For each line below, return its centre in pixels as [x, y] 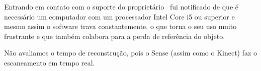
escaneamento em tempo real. [50, 62]
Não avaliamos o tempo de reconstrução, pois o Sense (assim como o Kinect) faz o [130, 53]
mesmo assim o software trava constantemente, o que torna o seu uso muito [120, 26]
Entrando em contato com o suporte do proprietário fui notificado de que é [121, 6]
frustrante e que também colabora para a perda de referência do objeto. [115, 36]
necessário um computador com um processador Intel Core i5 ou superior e [119, 16]
